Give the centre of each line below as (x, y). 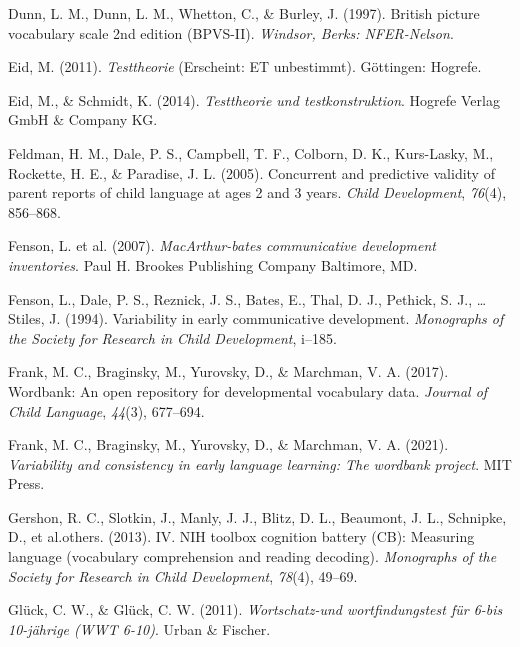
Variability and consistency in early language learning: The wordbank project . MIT (260, 463)
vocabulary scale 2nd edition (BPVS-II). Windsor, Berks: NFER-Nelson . (231, 32)
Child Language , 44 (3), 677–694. (106, 410)
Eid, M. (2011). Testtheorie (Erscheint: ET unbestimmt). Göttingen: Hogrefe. (245, 66)
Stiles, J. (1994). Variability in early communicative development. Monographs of (256, 318)
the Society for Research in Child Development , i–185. (172, 337)
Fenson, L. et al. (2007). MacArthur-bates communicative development (222, 245)
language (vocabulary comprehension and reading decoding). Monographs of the (252, 556)
